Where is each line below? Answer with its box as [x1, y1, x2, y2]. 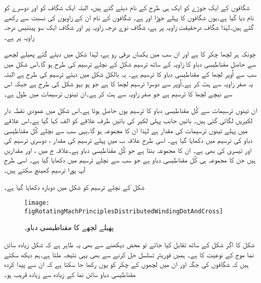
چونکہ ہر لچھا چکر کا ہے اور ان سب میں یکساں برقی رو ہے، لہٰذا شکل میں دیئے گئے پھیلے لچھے [4, 48, 256, 59]
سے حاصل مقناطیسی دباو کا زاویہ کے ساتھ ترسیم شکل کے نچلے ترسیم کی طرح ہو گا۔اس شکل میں [4, 58, 256, 69]
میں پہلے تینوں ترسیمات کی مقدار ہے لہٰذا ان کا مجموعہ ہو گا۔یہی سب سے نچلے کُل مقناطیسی [4, 125, 248, 135]
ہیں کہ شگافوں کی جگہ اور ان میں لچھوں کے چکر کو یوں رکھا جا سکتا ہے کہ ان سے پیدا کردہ [4, 259, 249, 269]
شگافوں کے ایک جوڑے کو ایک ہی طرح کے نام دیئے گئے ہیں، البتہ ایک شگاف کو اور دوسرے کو [4, 2, 250, 12]
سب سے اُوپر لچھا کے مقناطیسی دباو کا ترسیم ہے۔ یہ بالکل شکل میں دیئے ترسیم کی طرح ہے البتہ [4, 68, 257, 79]
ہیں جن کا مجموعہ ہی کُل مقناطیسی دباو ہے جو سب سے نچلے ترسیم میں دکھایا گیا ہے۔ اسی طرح [4, 154, 256, 165]
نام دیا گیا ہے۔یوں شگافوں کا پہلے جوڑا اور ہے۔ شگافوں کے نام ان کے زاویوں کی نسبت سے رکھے [4, 12, 254, 22]
